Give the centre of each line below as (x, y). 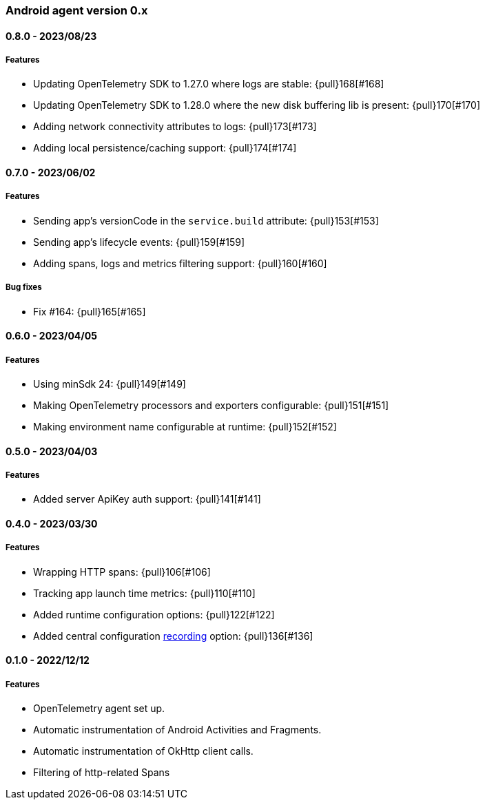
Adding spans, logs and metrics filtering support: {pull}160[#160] (180, 263)
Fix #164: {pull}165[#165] (90, 311)
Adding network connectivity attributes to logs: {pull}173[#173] (175, 127)
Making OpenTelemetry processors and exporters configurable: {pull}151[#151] (211, 405)
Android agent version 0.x (77, 10)
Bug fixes (24, 287)
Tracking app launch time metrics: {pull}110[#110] (144, 593)
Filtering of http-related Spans (102, 773)
